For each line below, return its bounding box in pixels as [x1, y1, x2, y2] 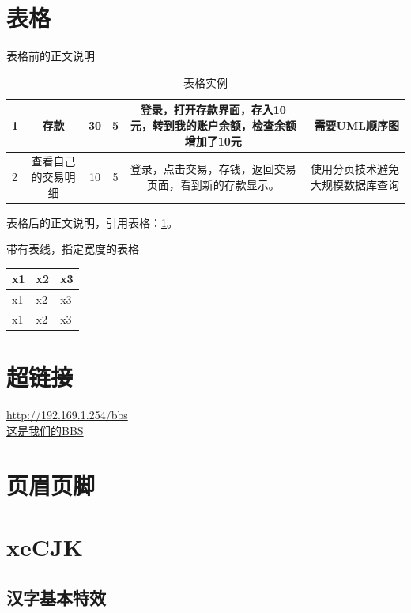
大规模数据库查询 [311, 176, 399, 192]
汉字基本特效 [6, 585, 106, 609]
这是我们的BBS [6, 422, 84, 438]
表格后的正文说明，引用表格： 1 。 [6, 214, 178, 230]
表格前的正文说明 [6, 47, 95, 64]
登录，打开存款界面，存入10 [140, 101, 286, 118]
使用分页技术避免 [311, 161, 399, 177]
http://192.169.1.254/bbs [6, 407, 128, 423]
